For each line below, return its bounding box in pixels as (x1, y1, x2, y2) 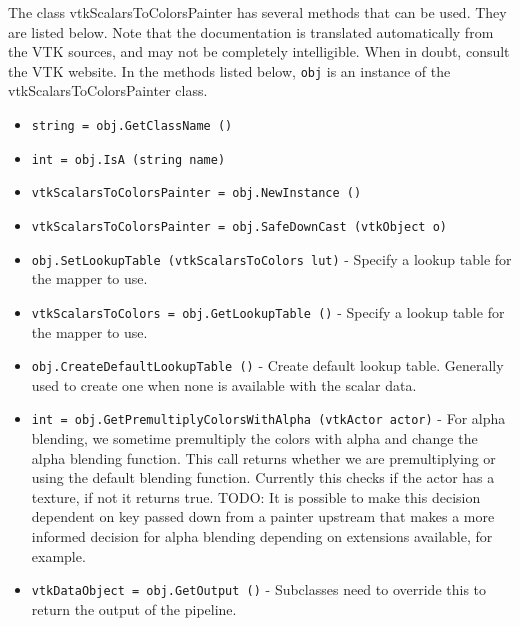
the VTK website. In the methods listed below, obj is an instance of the (8, 60, 451, 81)
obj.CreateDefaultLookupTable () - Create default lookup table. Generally (31, 355, 504, 376)
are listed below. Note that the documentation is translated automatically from (8, 21, 494, 42)
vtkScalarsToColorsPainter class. (8, 80, 208, 101)
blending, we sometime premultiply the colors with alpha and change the (31, 428, 478, 449)
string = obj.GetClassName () (31, 119, 233, 134)
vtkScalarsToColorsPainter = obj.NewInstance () (31, 186, 362, 201)
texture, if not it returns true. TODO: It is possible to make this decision (31, 486, 481, 507)
